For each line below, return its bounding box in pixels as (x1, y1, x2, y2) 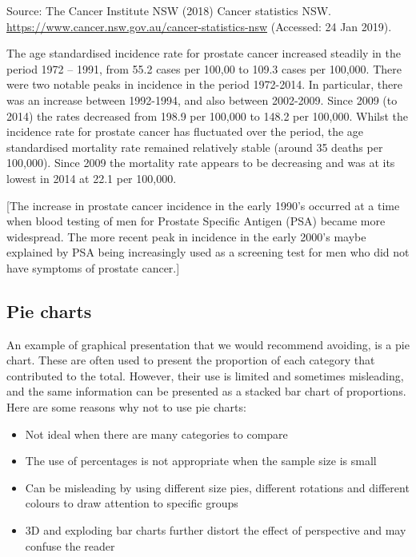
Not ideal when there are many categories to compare (25, 425, 288, 442)
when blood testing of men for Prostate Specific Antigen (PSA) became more (6, 213, 386, 229)
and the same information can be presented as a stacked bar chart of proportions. (6, 383, 406, 400)
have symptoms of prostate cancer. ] (6, 259, 180, 276)
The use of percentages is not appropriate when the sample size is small (25, 452, 377, 469)
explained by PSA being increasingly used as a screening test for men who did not (6, 244, 410, 261)
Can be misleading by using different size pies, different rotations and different (25, 479, 410, 495)
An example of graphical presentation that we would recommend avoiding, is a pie (6, 336, 410, 352)
